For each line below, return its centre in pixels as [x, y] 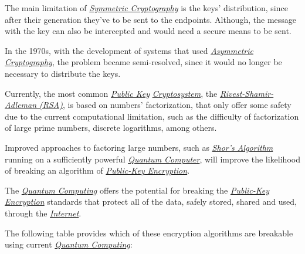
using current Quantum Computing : [69, 244]
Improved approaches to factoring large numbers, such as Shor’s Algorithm [139, 147]
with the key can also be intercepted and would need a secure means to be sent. [148, 31]
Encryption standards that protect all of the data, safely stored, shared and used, [151, 201]
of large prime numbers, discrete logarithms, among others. [111, 128]
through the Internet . [43, 213]
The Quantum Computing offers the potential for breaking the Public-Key [137, 190]
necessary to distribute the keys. [63, 73]
